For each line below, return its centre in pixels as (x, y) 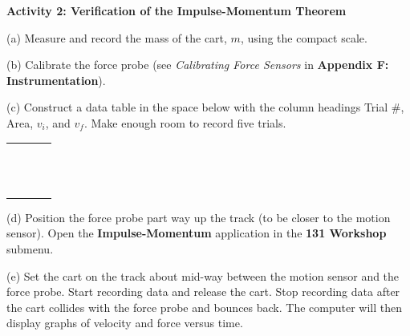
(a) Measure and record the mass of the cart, (117, 37)
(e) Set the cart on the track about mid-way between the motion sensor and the (203, 275)
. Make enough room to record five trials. (185, 122)
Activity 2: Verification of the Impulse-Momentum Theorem (177, 10)
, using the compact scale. (304, 37)
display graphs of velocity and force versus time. (125, 323)
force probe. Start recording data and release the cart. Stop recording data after (203, 291)
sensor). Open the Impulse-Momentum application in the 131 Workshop (197, 233)
